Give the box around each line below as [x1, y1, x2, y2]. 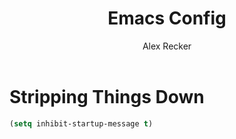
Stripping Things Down [9, 85, 205, 108]
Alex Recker [142, 40, 192, 52]
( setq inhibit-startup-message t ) [9, 118, 154, 129]
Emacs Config [107, 7, 227, 30]
